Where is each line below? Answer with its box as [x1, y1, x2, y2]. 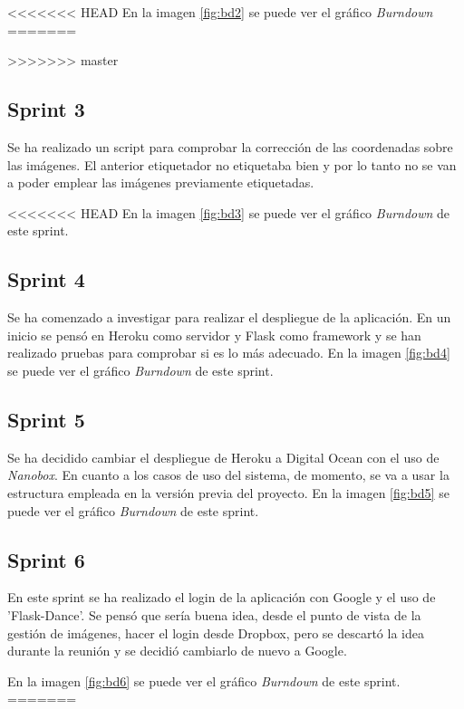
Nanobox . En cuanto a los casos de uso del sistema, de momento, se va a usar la [7, 465, 449, 484]
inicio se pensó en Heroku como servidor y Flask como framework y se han [7, 325, 421, 344]
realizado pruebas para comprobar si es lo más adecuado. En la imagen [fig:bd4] [7, 343, 450, 362]
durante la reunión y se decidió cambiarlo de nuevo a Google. [7, 641, 347, 660]
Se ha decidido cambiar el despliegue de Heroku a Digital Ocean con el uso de [7, 447, 440, 466]
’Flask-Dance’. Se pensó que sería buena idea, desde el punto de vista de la [7, 605, 421, 624]
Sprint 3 [7, 95, 85, 123]
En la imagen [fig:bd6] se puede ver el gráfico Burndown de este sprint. [7, 671, 401, 690]
